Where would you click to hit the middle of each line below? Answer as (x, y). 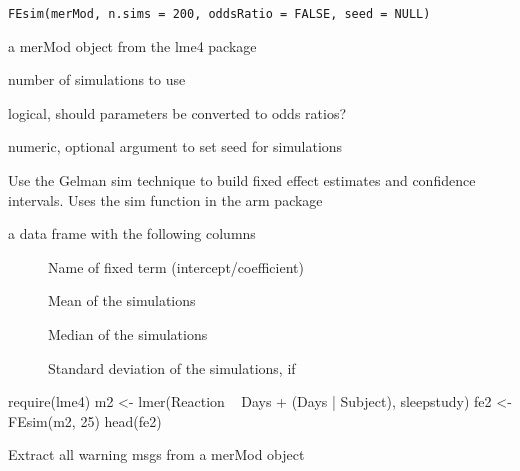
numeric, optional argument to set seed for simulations (175, 146)
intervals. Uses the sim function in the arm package (165, 199)
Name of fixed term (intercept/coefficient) (176, 266)
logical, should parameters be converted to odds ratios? (177, 112)
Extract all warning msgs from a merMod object (156, 454)
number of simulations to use (97, 79)
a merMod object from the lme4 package (132, 45)
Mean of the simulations (122, 300)
